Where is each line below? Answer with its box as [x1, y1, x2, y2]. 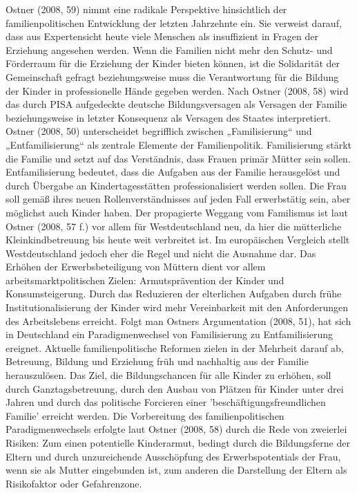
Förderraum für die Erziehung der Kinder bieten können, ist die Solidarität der [6, 56, 340, 71]
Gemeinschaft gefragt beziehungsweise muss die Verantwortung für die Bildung [6, 69, 339, 84]
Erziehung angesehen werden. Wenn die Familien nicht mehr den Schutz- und [6, 42, 333, 57]
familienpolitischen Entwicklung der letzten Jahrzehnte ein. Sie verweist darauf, [6, 15, 342, 30]
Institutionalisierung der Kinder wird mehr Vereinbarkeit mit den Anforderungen [6, 300, 349, 315]
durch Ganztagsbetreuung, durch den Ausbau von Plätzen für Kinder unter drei [6, 381, 344, 396]
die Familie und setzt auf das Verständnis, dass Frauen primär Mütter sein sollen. [6, 151, 351, 165]
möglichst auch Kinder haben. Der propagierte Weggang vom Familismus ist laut [6, 205, 348, 219]
